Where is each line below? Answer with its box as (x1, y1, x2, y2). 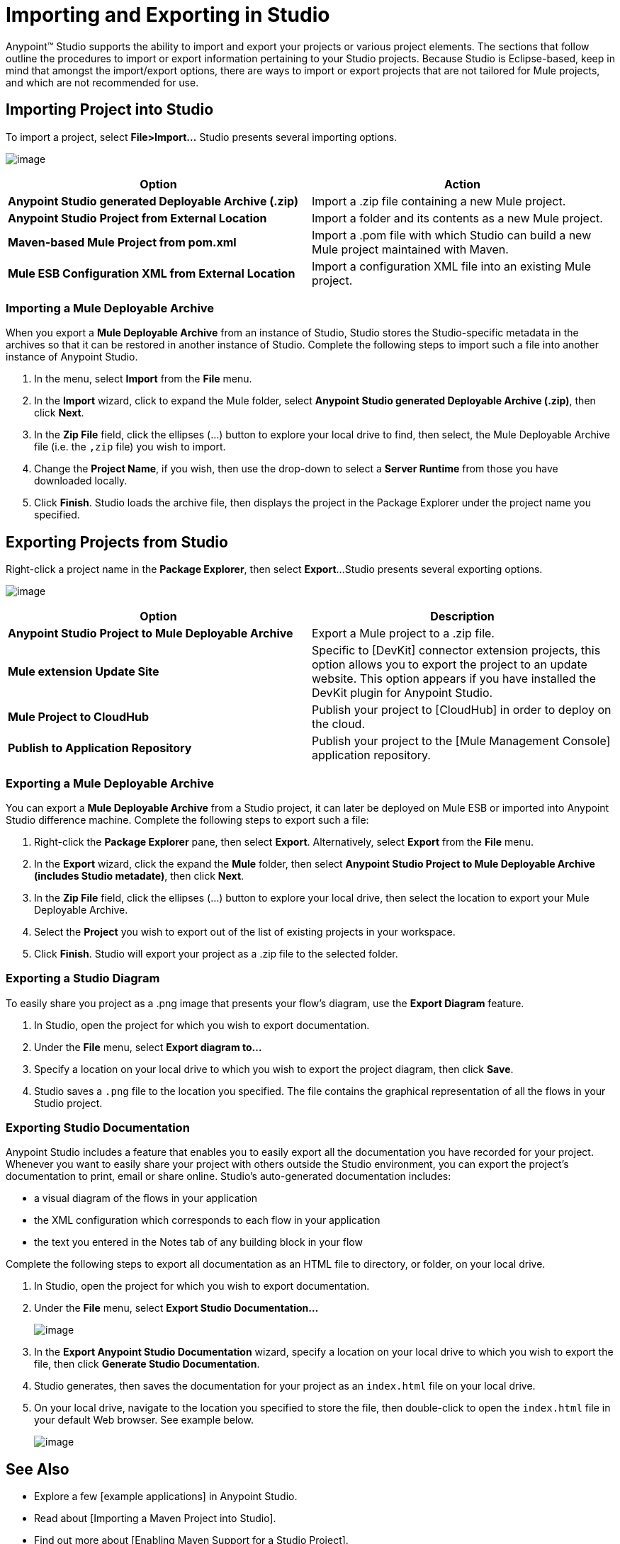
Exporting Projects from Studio (6, 533, 228, 551)
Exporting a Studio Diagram (6, 971, 160, 986)
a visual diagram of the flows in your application (34, 1192, 258, 1205)
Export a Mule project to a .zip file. (312, 626, 495, 641)
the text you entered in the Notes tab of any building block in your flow (34, 1236, 363, 1249)
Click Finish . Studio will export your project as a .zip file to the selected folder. (34, 947, 398, 960)
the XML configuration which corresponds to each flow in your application (34, 1214, 381, 1227)
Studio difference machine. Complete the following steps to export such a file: (6, 813, 369, 826)
